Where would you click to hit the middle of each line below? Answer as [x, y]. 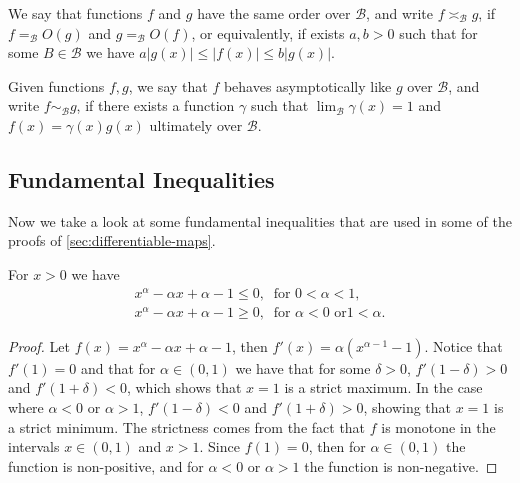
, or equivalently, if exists [268, 32]
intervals [34, 446]
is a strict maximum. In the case [383, 387]
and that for [118, 367]
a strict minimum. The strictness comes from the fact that [187, 426]
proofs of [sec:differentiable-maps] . [112, 240]
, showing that [407, 406]
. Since [219, 446]
